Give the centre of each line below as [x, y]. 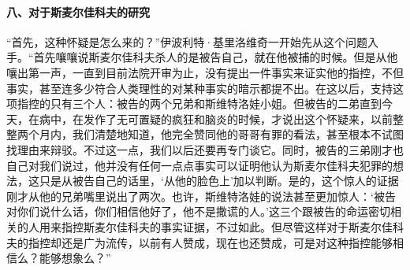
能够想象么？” [75, 258]
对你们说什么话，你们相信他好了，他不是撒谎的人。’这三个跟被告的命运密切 [198, 211]
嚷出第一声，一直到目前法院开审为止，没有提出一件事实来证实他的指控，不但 [205, 72]
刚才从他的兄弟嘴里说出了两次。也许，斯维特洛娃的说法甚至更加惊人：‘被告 [201, 196]
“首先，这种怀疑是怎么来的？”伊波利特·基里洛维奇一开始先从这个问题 [187, 41]
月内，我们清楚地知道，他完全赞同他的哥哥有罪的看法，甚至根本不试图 [221, 134]
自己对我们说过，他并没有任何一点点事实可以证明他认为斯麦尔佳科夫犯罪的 [199, 165]
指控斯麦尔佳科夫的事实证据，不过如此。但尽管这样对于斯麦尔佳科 [232, 226]
